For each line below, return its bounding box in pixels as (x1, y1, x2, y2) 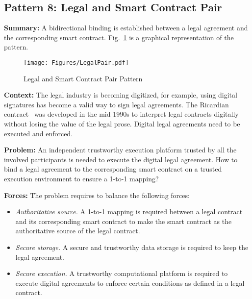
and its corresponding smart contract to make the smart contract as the (15, 216, 232, 226)
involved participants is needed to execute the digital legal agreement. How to (4, 154, 238, 164)
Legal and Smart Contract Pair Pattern (24, 73, 143, 83)
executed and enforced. (4, 128, 73, 138)
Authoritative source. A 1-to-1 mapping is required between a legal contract (15, 206, 243, 217)
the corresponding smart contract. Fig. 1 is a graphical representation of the (4, 32, 234, 42)
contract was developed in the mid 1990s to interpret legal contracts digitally (4, 109, 239, 119)
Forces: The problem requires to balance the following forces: (4, 190, 190, 200)
